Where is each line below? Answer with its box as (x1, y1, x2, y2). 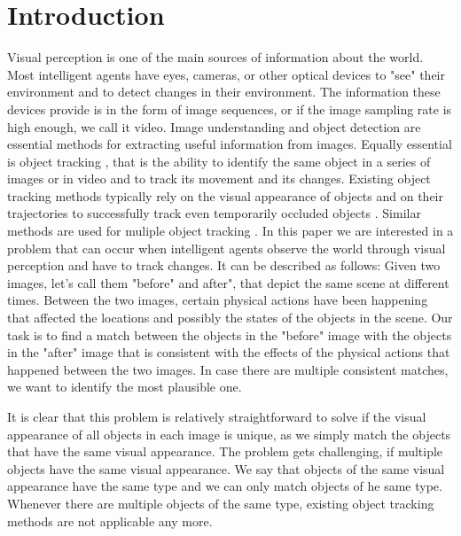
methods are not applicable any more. (7, 511, 213, 530)
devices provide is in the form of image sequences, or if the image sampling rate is (7, 99, 452, 118)
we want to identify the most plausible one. (7, 377, 242, 396)
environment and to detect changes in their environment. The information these (7, 82, 441, 101)
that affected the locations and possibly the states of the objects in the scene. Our (7, 308, 453, 327)
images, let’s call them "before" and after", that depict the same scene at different (7, 273, 449, 291)
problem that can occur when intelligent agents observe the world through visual (7, 238, 446, 257)
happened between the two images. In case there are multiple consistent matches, (7, 360, 449, 378)
